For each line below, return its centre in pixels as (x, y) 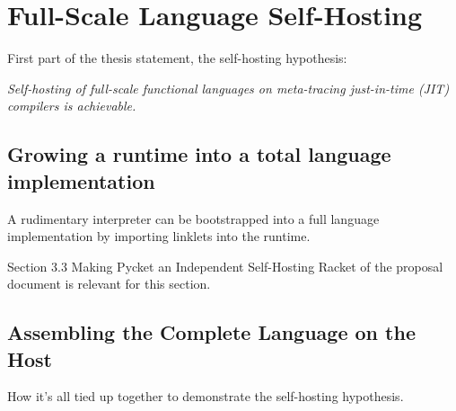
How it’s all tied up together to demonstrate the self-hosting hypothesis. (206, 396)
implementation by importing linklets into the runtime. (159, 236)
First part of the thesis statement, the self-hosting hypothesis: (177, 58)
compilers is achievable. (72, 106)
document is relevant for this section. (109, 284)
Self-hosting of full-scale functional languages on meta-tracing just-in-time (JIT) (228, 88)
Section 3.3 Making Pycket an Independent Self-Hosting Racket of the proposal (225, 266)
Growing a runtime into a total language (199, 154)
